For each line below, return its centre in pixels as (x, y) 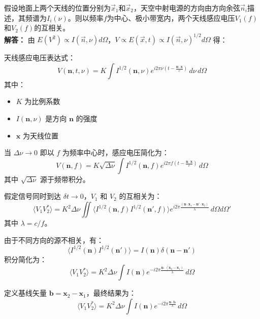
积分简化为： (25, 259)
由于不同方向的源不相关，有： (54, 240)
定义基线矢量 (25, 293)
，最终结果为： (111, 293)
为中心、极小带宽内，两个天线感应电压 (171, 17)
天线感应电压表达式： (40, 58)
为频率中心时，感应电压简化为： (116, 152)
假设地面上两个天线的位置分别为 (57, 8)
